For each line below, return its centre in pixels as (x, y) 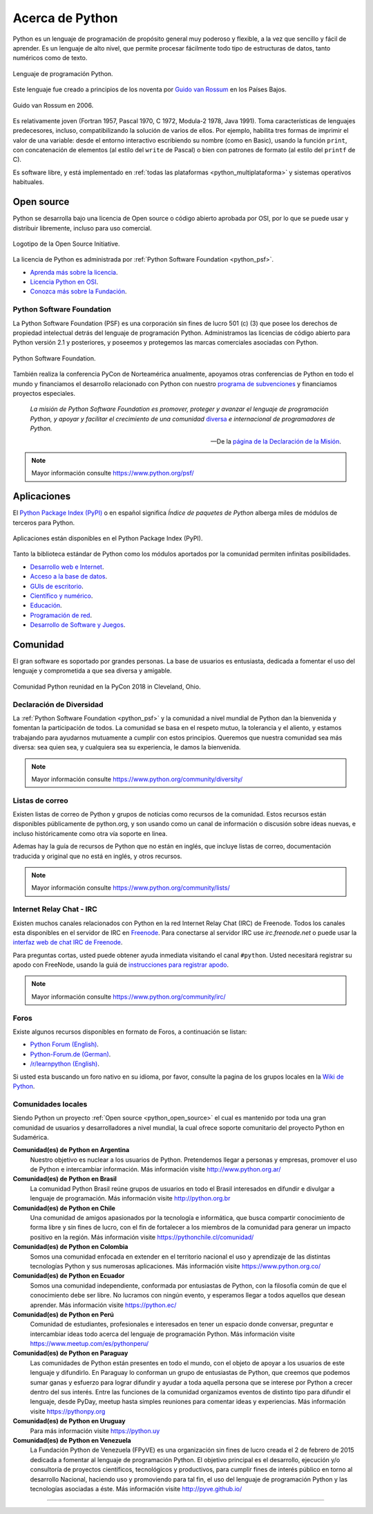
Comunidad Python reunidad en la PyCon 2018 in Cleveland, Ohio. (107, 686)
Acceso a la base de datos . (68, 576)
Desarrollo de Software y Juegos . (78, 625)
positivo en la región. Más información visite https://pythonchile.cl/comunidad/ (142, 1237)
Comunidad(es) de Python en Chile (64, 1208)
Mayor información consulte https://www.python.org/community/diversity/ (137, 779)
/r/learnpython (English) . (65, 1064)
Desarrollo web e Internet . (67, 567)
